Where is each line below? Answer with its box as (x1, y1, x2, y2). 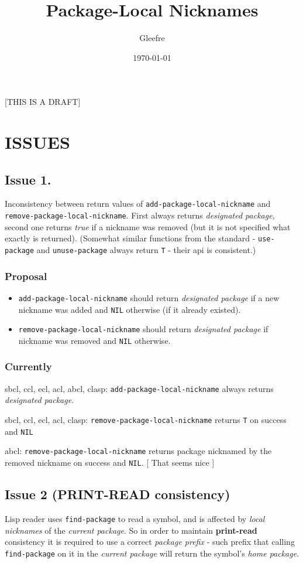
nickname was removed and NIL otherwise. (18, 334, 171, 346)
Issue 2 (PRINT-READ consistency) (5, 485, 230, 503)
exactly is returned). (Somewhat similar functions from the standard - (5, 232, 256, 244)
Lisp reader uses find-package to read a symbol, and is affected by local (5, 512, 265, 524)
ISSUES (5, 130, 70, 154)
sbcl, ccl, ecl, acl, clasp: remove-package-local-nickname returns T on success (5, 414, 287, 426)
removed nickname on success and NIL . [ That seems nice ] (5, 456, 215, 468)
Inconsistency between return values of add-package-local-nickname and (5, 197, 271, 210)
